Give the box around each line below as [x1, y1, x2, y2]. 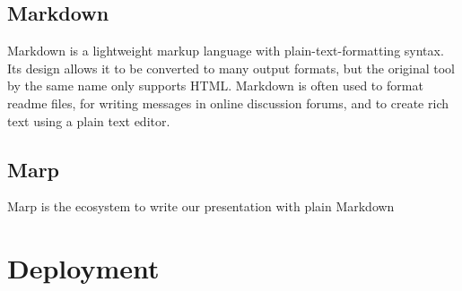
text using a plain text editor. [7, 111, 170, 130]
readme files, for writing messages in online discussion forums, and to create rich [7, 93, 449, 112]
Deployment [7, 250, 160, 287]
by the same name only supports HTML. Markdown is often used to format [7, 76, 423, 95]
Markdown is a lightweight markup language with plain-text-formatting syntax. [7, 41, 444, 60]
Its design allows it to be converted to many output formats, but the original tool [7, 58, 455, 77]
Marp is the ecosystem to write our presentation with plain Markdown [7, 197, 395, 216]
